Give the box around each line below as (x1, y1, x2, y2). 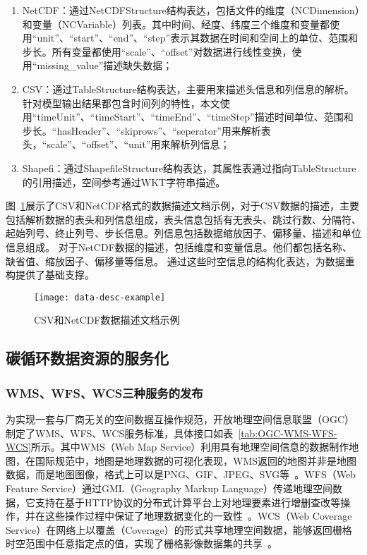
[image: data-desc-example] (34, 292, 166, 303)
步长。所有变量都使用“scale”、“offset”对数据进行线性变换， (22, 44, 292, 59)
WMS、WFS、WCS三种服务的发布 (6, 384, 203, 401)
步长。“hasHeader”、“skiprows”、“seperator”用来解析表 (22, 123, 271, 138)
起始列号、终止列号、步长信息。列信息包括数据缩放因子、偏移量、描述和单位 (6, 226, 361, 240)
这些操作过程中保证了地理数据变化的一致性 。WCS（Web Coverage (44, 508, 352, 523)
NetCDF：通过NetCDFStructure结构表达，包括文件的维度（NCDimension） (22, 3, 360, 17)
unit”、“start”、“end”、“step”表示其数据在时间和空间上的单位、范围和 (37, 30, 359, 45)
